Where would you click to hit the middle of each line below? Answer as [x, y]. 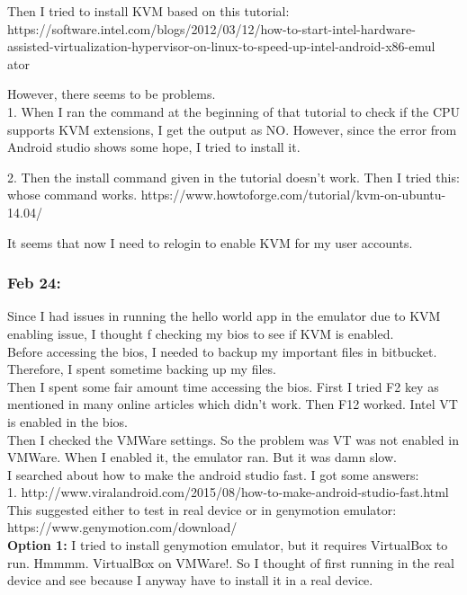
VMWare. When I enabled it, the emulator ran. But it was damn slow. [202, 457]
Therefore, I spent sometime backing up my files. [142, 369]
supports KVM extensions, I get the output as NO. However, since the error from [232, 129]
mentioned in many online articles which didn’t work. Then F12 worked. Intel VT [233, 404]
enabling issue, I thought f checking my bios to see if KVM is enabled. [201, 333]
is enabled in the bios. [67, 421]
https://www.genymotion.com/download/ [122, 527]
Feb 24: [34, 283]
